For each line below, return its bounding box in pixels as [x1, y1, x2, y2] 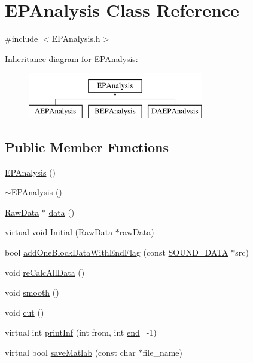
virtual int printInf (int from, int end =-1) [5, 326, 157, 339]
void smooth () [5, 286, 59, 299]
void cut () [5, 306, 44, 318]
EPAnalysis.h [51, 32, 100, 45]
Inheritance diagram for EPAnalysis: [5, 52, 138, 64]
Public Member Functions [5, 137, 169, 156]
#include [5, 32, 38, 45]
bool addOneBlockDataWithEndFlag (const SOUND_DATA [5, 246, 228, 259]
